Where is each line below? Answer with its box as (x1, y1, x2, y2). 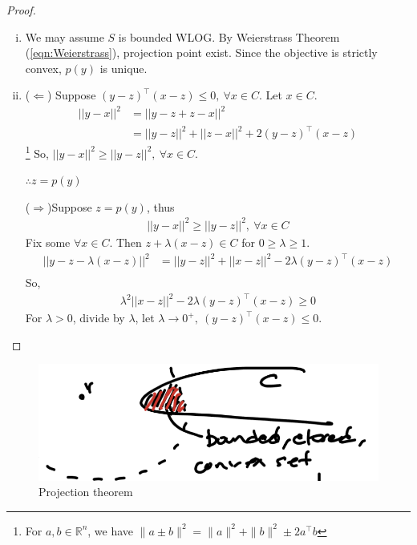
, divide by (72, 309, 125, 326)
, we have (87, 522, 134, 539)
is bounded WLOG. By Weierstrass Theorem (118, 28, 340, 45)
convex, (25, 59, 62, 76)
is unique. (99, 59, 148, 76)
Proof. (6, 2, 36, 18)
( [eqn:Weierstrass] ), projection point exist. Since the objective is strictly (25, 44, 378, 61)
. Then (109, 234, 142, 250)
